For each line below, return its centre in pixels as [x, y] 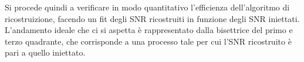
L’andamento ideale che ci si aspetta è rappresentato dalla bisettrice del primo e [149, 30]
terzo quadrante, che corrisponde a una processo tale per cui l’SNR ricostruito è [148, 41]
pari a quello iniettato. [45, 52]
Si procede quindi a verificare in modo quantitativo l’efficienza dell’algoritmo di [147, 7]
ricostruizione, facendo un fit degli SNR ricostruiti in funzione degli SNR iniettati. [152, 18]
